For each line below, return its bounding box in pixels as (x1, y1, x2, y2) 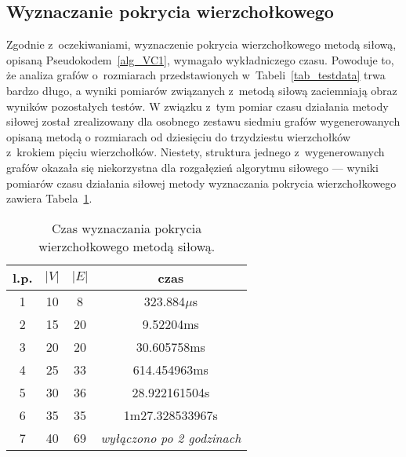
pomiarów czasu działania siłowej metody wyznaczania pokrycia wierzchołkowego (6, 174, 397, 191)
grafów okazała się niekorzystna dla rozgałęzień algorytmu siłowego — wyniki (6, 159, 379, 175)
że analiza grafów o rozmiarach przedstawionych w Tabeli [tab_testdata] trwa (6, 67, 386, 83)
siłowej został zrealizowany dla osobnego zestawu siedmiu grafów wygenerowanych (6, 113, 401, 130)
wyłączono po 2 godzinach (100, 428, 241, 447)
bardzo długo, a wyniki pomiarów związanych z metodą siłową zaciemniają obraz (6, 82, 397, 98)
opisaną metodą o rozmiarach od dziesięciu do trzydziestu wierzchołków (6, 128, 351, 144)
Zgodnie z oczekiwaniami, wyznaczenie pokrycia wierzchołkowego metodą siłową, (6, 36, 397, 53)
